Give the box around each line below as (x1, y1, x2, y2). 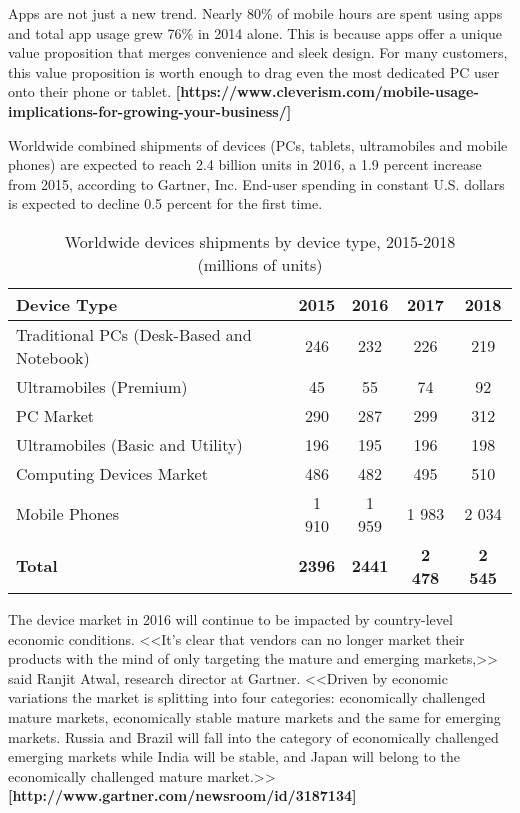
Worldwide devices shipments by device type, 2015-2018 (64, 229, 456, 253)
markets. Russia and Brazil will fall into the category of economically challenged (8, 726, 499, 747)
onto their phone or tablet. (8, 81, 172, 102)
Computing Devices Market (16, 461, 208, 485)
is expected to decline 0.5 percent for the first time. (8, 193, 323, 214)
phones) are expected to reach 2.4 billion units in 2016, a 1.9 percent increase (8, 154, 482, 175)
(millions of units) (197, 252, 323, 276)
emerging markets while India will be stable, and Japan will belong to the (8, 746, 460, 767)
